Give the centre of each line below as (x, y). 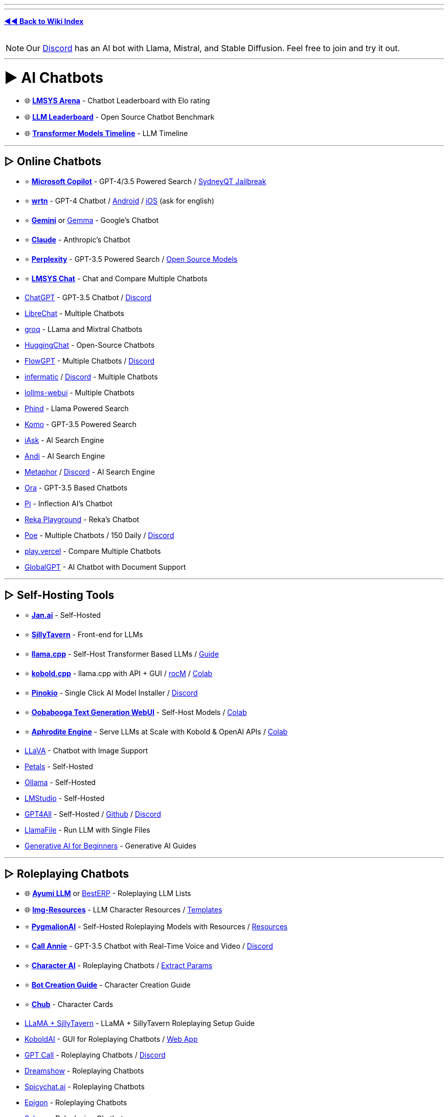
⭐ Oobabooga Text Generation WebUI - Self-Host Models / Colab (136, 712)
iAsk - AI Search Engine (64, 440)
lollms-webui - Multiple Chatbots (80, 393)
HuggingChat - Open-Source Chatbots (90, 345)
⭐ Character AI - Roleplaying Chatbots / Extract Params (119, 966)
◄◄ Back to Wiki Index (44, 21)
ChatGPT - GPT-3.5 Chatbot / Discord (88, 298)
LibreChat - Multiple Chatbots (74, 314)
